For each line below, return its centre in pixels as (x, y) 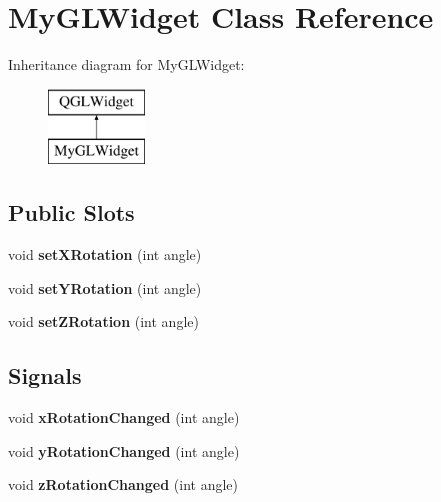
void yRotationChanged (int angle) (124, 450)
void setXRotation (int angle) (105, 254)
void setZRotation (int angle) (103, 321)
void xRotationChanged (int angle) (124, 417)
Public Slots (71, 212)
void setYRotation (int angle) (105, 287)
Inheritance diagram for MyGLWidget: (126, 64)
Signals (45, 375)
